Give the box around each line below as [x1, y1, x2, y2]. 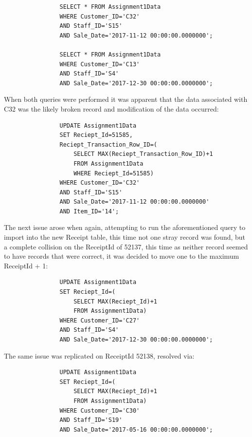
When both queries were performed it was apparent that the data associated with [4, 94, 248, 104]
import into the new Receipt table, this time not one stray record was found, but [4, 232, 246, 242]
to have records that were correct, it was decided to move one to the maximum [4, 251, 239, 261]
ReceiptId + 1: [4, 260, 48, 270]
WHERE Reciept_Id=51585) [73, 170, 154, 177]
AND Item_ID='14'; [59, 208, 119, 215]
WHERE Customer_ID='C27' [59, 317, 140, 324]
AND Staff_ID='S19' [59, 417, 123, 424]
